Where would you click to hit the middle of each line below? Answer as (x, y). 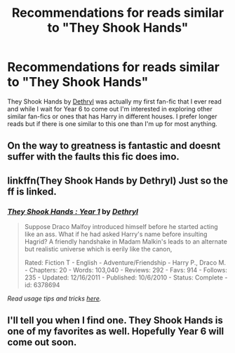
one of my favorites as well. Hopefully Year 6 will (116, 332)
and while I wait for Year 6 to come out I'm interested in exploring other (110, 109)
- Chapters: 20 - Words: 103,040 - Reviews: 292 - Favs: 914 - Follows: (126, 270)
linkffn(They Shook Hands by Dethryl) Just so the (118, 180)
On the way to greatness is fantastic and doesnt (114, 146)
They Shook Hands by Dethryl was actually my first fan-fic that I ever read (115, 101)
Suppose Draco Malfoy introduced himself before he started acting (121, 227)
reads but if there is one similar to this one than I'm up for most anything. (112, 123)
